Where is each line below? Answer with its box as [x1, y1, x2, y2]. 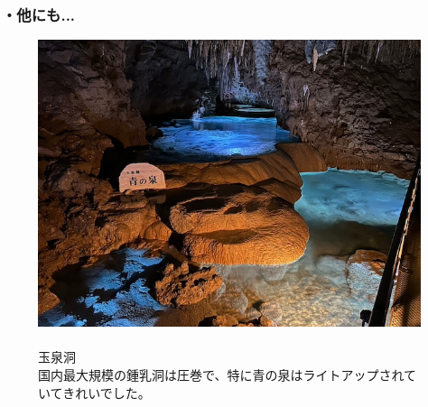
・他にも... [2, 3, 76, 25]
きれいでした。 [62, 383, 151, 402]
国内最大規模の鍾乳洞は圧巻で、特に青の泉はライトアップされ [38, 365, 405, 384]
